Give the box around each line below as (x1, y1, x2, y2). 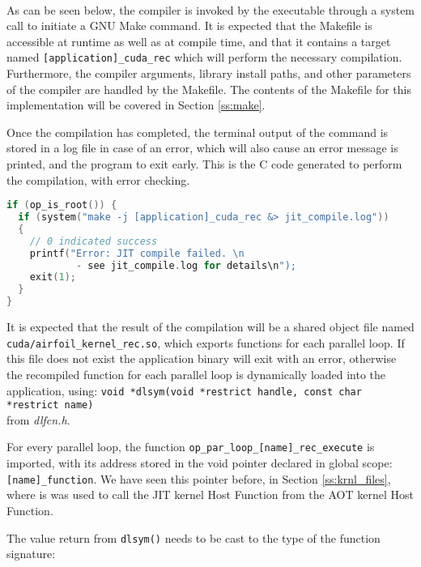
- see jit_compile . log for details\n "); (75, 259, 296, 271)
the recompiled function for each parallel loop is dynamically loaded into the (6, 365, 386, 382)
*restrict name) (6, 399, 94, 411)
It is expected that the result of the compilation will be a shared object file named (6, 318, 415, 335)
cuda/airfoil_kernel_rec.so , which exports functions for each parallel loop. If (6, 334, 405, 351)
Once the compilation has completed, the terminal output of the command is (6, 123, 389, 140)
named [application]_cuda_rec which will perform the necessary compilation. (6, 49, 402, 66)
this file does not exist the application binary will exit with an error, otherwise (6, 350, 397, 367)
